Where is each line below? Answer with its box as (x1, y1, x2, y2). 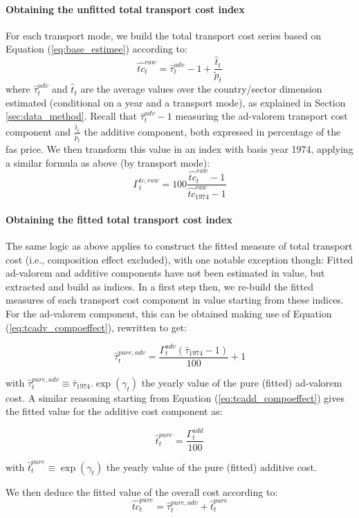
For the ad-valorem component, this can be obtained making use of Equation (6, 306, 332, 320)
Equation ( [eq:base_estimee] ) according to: (6, 41, 187, 56)
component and (6, 124, 71, 138)
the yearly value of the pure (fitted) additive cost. (106, 459, 317, 474)
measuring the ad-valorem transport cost (175, 109, 348, 123)
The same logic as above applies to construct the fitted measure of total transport (6, 239, 353, 253)
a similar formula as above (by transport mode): (6, 155, 210, 169)
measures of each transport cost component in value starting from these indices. (6, 293, 344, 307)
